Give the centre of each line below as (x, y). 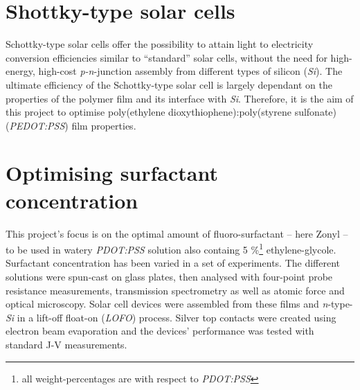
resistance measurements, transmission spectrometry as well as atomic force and (175, 290)
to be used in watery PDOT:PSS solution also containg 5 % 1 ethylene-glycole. (171, 248)
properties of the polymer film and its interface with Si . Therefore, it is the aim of (180, 98)
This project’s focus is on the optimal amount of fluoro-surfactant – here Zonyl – (177, 233)
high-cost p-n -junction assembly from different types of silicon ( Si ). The (190, 71)
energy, (20, 71)
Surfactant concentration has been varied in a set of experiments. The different (173, 263)
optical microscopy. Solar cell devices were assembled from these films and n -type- (179, 304)
